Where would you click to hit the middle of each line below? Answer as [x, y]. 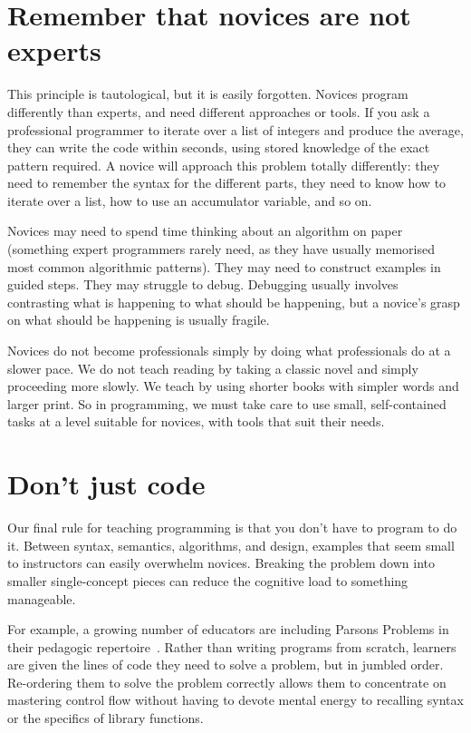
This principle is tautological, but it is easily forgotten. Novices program [208, 94]
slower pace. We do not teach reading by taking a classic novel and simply [213, 368]
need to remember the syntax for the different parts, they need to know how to [227, 183]
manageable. [42, 598]
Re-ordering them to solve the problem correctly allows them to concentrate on [227, 682]
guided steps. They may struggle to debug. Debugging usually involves [203, 284]
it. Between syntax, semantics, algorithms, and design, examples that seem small [231, 545]
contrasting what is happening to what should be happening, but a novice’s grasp [234, 302]
